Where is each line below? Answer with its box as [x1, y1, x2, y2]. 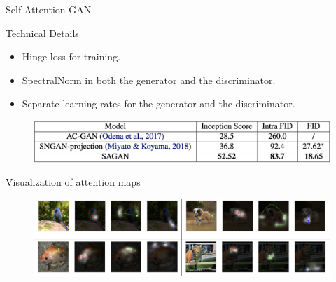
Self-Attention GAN [6, 2, 92, 16]
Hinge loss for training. [22, 49, 121, 64]
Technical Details [6, 25, 79, 40]
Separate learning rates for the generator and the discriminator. [22, 96, 295, 111]
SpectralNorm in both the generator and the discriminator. [22, 72, 276, 87]
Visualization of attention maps [6, 175, 141, 189]
